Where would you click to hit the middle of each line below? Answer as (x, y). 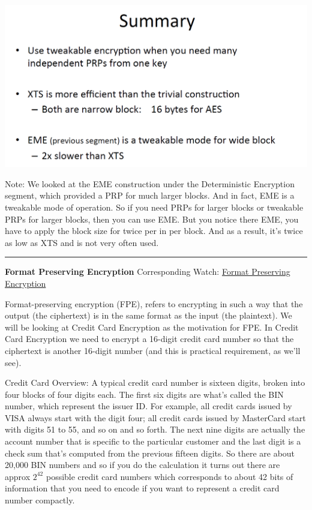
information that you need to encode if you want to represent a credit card (142, 488)
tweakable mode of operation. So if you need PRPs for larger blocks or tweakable (154, 207)
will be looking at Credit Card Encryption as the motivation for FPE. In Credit (152, 327)
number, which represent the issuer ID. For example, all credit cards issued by (148, 406)
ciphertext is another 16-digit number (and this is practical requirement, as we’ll (153, 350)
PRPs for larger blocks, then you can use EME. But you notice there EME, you (152, 219)
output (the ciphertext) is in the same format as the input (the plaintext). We (148, 315)
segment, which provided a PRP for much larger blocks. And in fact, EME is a (150, 195)
